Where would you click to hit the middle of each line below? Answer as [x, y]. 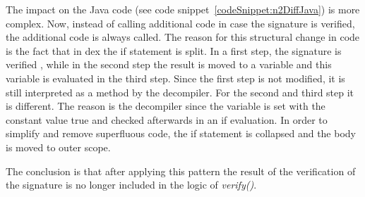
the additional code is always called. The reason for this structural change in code [183, 37]
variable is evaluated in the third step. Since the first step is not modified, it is [175, 78]
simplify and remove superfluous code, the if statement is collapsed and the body [181, 133]
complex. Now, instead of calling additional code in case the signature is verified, [180, 23]
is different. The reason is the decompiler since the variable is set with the [166, 106]
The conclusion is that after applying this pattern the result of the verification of [181, 171]
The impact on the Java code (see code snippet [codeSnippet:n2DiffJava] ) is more [183, 9]
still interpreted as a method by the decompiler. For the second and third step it [180, 92]
